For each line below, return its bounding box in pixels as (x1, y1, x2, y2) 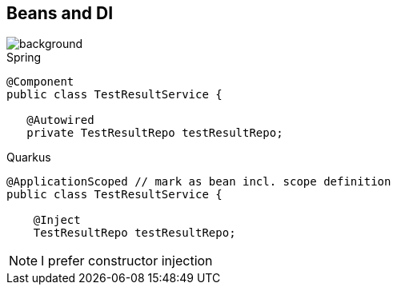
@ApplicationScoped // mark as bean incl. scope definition (6, 175, 391, 189)
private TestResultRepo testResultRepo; (26, 126, 283, 140)
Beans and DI (6, 3, 114, 23)
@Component (6, 75, 74, 89)
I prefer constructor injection (41, 253, 213, 269)
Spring (6, 50, 42, 65)
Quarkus (6, 150, 51, 165)
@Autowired (26, 114, 94, 127)
